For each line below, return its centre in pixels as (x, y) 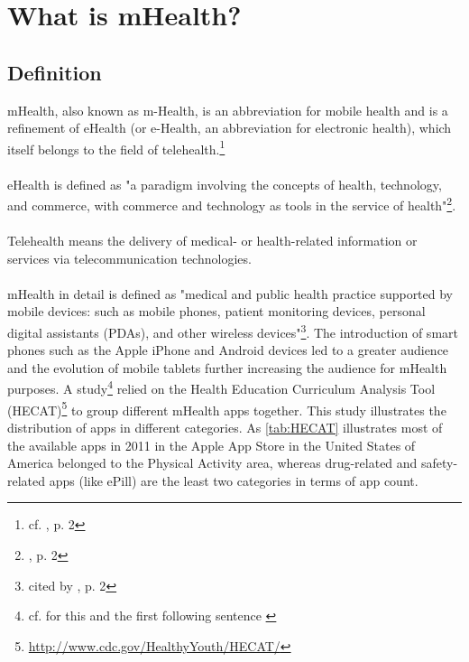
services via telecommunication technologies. (129, 258)
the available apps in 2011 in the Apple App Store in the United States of (212, 445)
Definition (55, 72)
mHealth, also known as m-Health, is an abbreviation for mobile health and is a (228, 110)
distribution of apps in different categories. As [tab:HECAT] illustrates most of (225, 427)
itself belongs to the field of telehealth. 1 (116, 147)
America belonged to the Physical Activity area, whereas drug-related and (212, 463)
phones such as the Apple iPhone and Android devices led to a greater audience (228, 350)
